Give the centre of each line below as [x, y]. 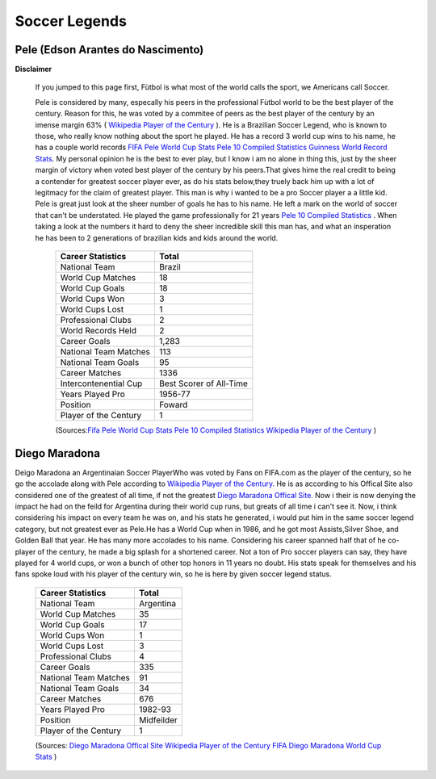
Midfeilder [158, 720]
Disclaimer [34, 69]
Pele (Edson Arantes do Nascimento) [109, 50]
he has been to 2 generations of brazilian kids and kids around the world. [157, 237]
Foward [173, 404]
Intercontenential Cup [101, 383]
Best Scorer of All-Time [203, 383]
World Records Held [99, 330]
